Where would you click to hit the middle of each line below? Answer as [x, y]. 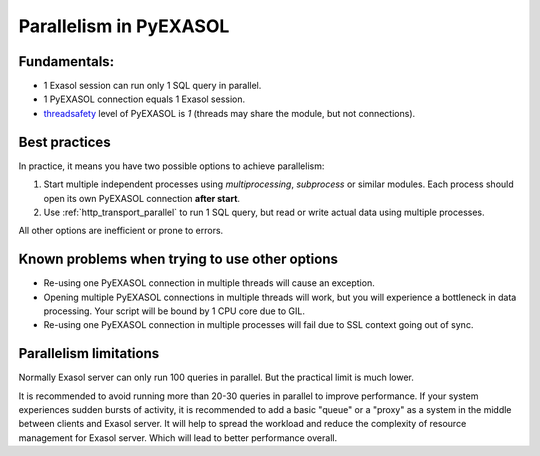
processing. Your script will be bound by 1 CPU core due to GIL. [174, 311]
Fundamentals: [66, 61]
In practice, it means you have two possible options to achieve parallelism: [171, 166]
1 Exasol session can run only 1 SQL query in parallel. [152, 86]
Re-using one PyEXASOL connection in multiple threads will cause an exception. [209, 283]
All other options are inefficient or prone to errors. [121, 231]
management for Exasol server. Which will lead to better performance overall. [178, 437]
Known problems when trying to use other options [178, 259]
